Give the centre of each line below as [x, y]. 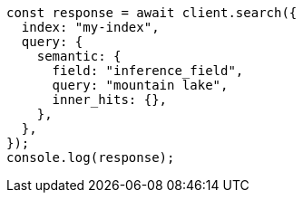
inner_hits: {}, [110, 100]
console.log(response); [91, 157]
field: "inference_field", [148, 71]
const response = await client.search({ [152, 13]
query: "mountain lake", [140, 85]
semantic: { [79, 56]
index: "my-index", [90, 27]
